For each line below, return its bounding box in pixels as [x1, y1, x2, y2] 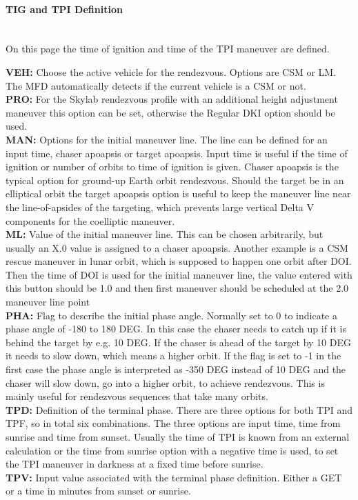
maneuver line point [6, 294, 90, 309]
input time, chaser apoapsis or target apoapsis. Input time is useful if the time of [6, 146, 348, 160]
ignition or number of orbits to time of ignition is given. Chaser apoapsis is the [6, 159, 339, 174]
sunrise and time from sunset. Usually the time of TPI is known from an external [6, 430, 350, 444]
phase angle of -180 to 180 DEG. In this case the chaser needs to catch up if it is [6, 321, 347, 336]
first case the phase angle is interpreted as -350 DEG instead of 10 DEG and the [6, 362, 346, 377]
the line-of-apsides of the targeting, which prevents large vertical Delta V [6, 199, 315, 214]
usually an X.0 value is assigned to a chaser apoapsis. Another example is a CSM [6, 240, 348, 254]
